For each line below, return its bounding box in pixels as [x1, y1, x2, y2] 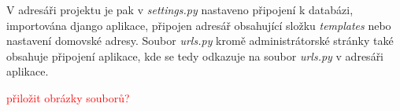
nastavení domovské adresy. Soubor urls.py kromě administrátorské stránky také [6, 32, 394, 49]
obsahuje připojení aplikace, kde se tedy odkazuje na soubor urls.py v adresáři [6, 47, 384, 64]
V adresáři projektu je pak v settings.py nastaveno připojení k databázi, [6, 2, 354, 17]
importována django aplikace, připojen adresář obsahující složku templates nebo [6, 17, 391, 33]
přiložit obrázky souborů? [6, 89, 130, 105]
